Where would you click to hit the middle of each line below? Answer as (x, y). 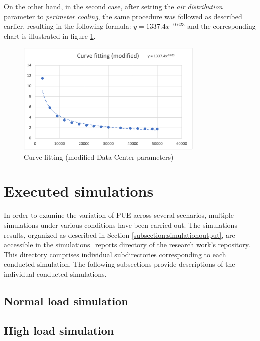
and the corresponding (222, 26)
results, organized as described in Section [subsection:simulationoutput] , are (120, 235)
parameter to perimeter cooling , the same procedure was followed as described (123, 16)
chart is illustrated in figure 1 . (50, 36)
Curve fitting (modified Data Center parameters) (99, 157)
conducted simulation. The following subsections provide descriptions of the (120, 264)
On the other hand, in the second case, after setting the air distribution (113, 6)
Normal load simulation (66, 301)
